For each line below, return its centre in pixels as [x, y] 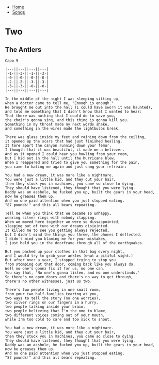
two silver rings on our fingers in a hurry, [52, 302]
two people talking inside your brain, [45, 307]
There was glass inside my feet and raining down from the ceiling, [76, 137]
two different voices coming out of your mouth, [55, 315]
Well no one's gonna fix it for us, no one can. [55, 269]
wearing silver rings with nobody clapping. [51, 218]
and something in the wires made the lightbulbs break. [63, 128]
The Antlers [23, 50]
